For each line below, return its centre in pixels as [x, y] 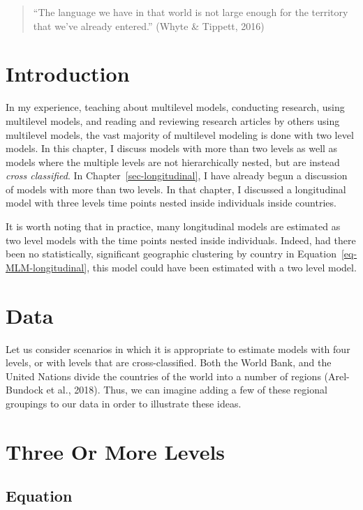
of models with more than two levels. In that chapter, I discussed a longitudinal [176, 189]
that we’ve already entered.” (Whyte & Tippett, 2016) [149, 25]
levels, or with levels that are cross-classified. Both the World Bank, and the [169, 362]
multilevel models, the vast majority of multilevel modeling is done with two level [180, 134]
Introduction [68, 74]
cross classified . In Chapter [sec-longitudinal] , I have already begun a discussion [177, 175]
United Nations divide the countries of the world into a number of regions [163, 376]
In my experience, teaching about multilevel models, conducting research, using [175, 107]
